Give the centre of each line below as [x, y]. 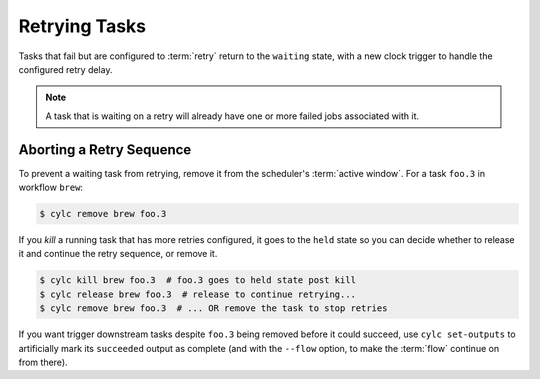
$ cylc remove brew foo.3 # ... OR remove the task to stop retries [213, 308]
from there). [43, 362]
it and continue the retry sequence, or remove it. [118, 254]
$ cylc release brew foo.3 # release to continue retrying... [198, 294]
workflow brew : [51, 187]
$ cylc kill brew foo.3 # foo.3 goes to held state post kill [198, 280]
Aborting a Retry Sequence [105, 149]
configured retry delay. [65, 69]
